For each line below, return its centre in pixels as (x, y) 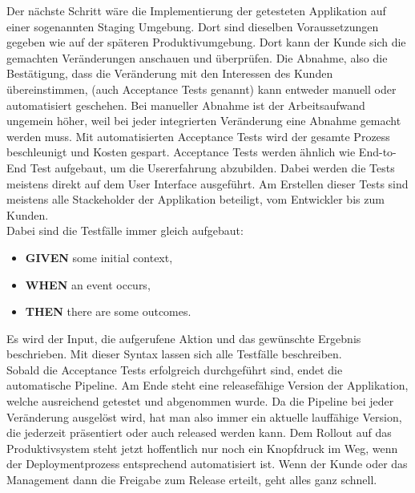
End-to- (377, 152)
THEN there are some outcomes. (108, 311)
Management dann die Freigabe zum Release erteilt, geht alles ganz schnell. (192, 480)
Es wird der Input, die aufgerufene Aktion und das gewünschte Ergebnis (184, 338)
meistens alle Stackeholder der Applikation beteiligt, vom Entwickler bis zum (195, 199)
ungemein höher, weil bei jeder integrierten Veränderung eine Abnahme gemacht (204, 121)
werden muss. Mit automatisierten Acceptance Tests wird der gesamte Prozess (198, 136)
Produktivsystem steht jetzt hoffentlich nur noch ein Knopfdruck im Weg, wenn (202, 448)
